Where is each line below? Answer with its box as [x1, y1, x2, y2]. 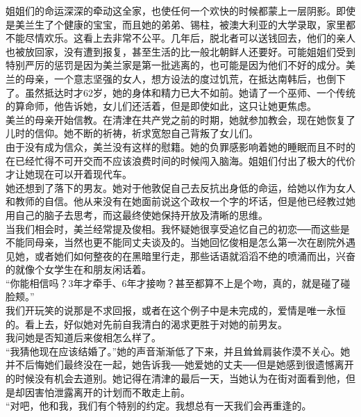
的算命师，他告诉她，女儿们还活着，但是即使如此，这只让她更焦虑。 [6, 99, 317, 113]
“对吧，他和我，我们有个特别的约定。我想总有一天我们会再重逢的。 [6, 398, 312, 413]
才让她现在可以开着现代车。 [6, 167, 132, 181]
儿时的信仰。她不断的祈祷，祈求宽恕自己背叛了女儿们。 [6, 126, 258, 140]
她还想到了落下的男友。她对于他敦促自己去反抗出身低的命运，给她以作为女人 [6, 180, 355, 195]
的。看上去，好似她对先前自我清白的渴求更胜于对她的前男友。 [6, 316, 287, 331]
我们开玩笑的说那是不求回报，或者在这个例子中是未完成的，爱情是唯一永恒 [6, 303, 346, 318]
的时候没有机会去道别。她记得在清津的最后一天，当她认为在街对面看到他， [6, 371, 346, 386]
